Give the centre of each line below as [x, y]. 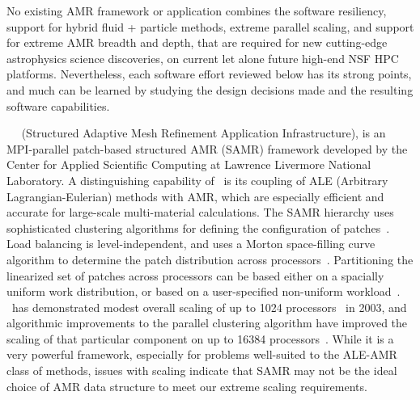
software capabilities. [58, 105]
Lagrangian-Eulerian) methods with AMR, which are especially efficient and [195, 196]
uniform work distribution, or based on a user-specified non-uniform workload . [204, 291]
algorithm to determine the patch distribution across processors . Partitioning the [210, 259]
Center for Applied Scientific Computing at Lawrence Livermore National [189, 164]
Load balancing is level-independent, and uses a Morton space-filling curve [191, 244]
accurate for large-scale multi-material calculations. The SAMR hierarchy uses [200, 212]
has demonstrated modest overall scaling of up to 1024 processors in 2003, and [209, 307]
